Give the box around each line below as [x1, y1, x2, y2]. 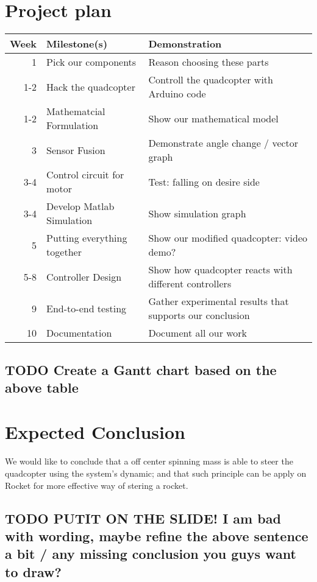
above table [5, 377, 79, 396]
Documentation [46, 326, 112, 340]
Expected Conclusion [5, 419, 185, 444]
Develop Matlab [46, 199, 115, 214]
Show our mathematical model [148, 111, 279, 125]
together [46, 245, 82, 259]
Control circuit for [46, 167, 124, 182]
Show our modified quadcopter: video [148, 231, 307, 245]
